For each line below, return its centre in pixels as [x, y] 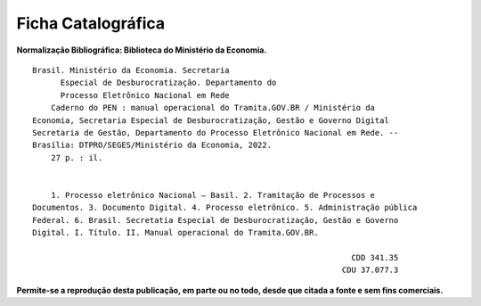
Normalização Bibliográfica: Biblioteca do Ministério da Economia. [142, 50]
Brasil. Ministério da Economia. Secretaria [131, 70]
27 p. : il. [77, 157]
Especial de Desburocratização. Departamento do [168, 83]
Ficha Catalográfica [91, 23]
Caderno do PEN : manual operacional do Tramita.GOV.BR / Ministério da [213, 108]
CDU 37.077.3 [370, 270]
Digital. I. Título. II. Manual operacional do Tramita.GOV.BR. [176, 233]
